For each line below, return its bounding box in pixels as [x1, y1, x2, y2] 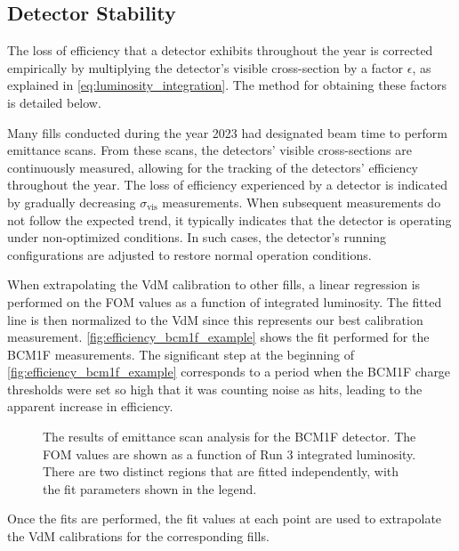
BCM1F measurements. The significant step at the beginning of [7, 344, 354, 363]
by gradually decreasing [7, 192, 136, 211]
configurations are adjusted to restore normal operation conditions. [7, 245, 372, 263]
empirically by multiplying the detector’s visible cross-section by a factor [7, 58, 404, 77]
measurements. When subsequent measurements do [162, 192, 441, 211]
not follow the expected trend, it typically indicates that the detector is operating [7, 210, 452, 229]
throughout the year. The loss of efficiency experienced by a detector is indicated [7, 175, 448, 194]
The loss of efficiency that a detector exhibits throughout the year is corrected [7, 41, 433, 60]
